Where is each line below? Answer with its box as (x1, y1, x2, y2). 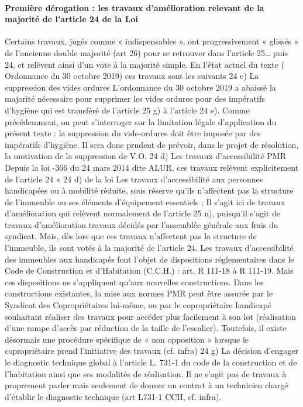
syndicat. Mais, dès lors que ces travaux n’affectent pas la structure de (5, 230, 257, 242)
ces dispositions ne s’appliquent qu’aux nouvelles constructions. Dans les (5, 275, 264, 288)
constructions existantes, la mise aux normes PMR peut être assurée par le (5, 287, 273, 299)
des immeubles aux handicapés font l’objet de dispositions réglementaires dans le (5, 253, 294, 265)
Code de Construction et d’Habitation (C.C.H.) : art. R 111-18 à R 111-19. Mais (5, 264, 294, 277)
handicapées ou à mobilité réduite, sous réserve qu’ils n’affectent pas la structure (5, 184, 294, 196)
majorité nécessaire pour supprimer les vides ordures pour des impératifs (5, 92, 265, 105)
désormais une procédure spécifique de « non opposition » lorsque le (5, 333, 249, 345)
